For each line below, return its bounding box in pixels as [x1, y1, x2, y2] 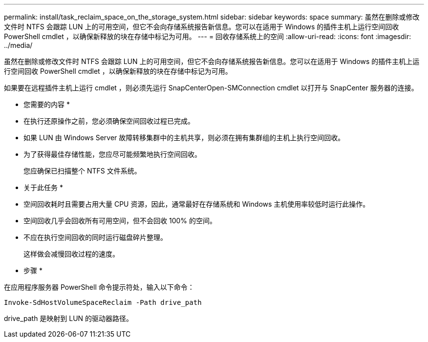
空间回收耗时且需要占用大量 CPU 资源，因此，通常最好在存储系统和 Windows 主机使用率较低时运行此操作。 [23, 200, 370, 208]
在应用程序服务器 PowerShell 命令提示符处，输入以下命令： [4, 283, 194, 291]
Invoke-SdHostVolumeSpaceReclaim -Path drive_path [4, 299, 202, 306]
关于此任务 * [23, 183, 63, 192]
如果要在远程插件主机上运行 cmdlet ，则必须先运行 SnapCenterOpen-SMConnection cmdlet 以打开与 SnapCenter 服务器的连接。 [4, 84, 418, 92]
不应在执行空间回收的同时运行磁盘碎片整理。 [23, 233, 167, 241]
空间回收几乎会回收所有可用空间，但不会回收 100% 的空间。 [23, 216, 216, 225]
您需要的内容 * [23, 100, 70, 108]
